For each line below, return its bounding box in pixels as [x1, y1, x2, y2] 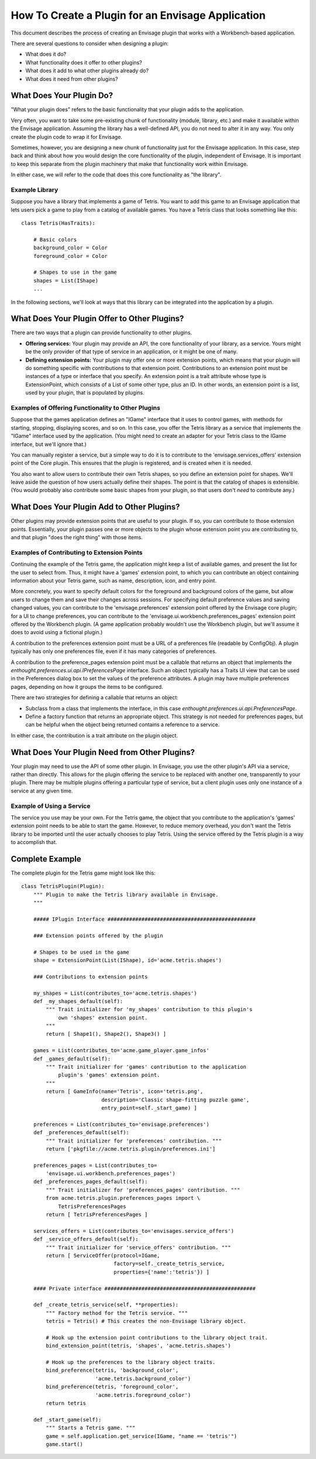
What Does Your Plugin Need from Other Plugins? [11, 747, 195, 757]
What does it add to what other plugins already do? [25, 67, 149, 74]
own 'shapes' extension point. [58, 1014, 148, 1021]
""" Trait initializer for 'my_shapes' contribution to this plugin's [46, 1006, 253, 1013]
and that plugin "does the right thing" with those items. [11, 534, 143, 541]
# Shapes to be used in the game [33, 948, 130, 955]
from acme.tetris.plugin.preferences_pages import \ [46, 1195, 200, 1202]
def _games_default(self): [33, 1055, 111, 1062]
